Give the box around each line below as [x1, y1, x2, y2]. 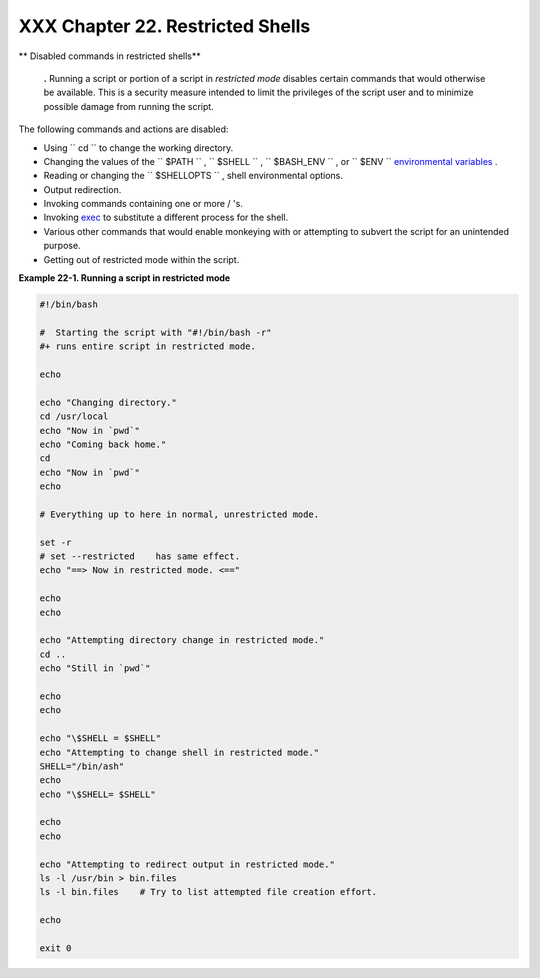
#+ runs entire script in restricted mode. [39, 341, 257, 352]
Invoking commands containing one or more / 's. [43, 198, 244, 210]
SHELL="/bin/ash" [39, 760, 125, 772]
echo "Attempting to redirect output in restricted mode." [39, 858, 335, 870]
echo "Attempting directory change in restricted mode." [39, 635, 325, 646]
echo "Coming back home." [39, 438, 167, 450]
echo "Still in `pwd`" [39, 663, 151, 674]
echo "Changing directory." [39, 396, 177, 408]
